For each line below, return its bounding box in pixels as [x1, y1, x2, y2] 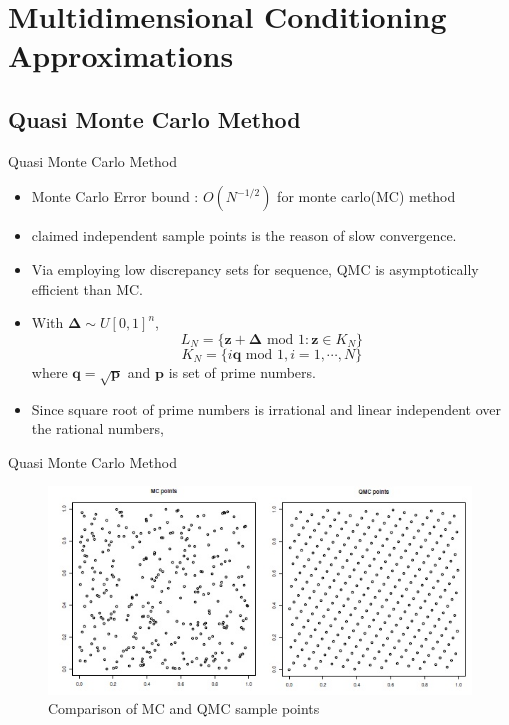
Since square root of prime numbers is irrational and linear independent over [31, 398, 501, 419]
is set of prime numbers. [168, 361, 316, 382]
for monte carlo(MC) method [277, 186, 456, 207]
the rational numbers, [31, 418, 164, 439]
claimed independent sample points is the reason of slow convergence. [31, 225, 457, 246]
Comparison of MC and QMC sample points [48, 698, 320, 719]
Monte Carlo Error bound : [31, 186, 199, 207]
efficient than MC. [31, 278, 144, 299]
